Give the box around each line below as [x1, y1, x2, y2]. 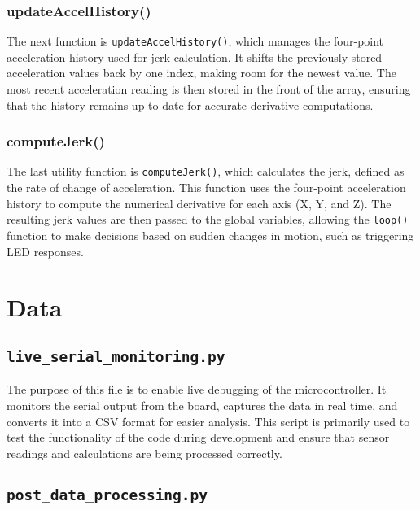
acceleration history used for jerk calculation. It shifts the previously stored [7, 48, 383, 65]
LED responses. [7, 242, 84, 259]
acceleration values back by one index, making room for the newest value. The [7, 64, 396, 81]
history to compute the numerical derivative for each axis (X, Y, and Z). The [7, 194, 392, 211]
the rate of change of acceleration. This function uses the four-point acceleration [7, 179, 406, 196]
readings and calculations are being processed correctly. [7, 444, 282, 461]
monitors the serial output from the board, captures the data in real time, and [7, 396, 398, 413]
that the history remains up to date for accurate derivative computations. [7, 96, 374, 113]
